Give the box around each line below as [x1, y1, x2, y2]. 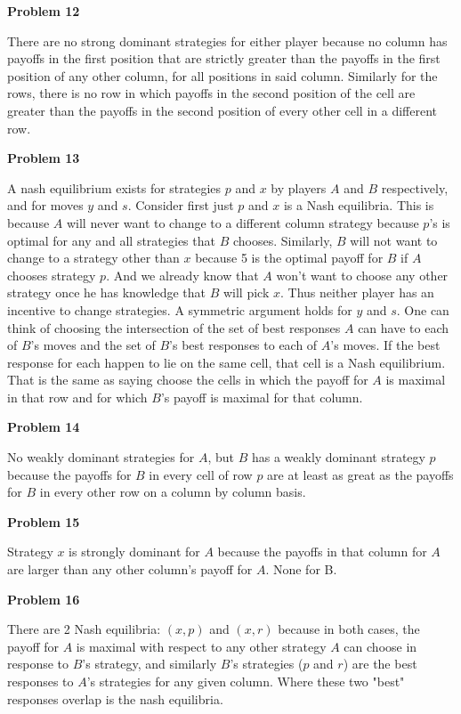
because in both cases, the [278, 620, 420, 638]
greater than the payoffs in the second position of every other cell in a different [7, 101, 438, 119]
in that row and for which [7, 387, 148, 406]
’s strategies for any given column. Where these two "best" [86, 672, 405, 690]
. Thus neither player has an [280, 283, 434, 302]
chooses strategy [7, 265, 96, 284]
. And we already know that [106, 265, 259, 284]
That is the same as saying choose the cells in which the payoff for [7, 370, 368, 389]
